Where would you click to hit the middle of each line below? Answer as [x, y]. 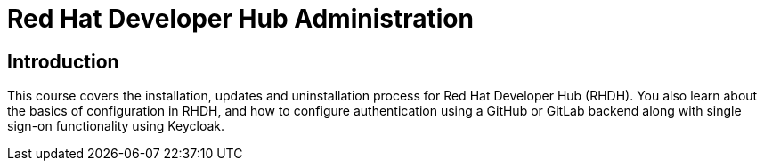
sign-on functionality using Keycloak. [116, 126]
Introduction [63, 61]
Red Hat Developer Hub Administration [240, 19]
